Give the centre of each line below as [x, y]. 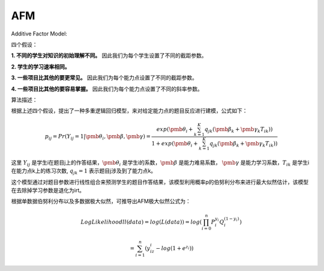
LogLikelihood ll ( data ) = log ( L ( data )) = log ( [141, 222]
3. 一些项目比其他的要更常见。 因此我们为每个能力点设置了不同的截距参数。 [104, 78]
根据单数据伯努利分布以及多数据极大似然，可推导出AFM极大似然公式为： [101, 201]
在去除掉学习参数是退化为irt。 [48, 190]
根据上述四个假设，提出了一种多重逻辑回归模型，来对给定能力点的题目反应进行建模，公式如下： [129, 111]
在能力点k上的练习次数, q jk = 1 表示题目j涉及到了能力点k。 [84, 171]
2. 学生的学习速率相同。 [40, 67]
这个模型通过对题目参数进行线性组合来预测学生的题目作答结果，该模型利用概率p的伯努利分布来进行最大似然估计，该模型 [160, 182]
